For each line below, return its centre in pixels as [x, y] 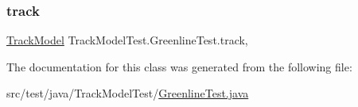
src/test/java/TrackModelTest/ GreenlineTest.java [128, 93]
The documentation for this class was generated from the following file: [179, 66]
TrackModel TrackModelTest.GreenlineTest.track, [127, 40]
